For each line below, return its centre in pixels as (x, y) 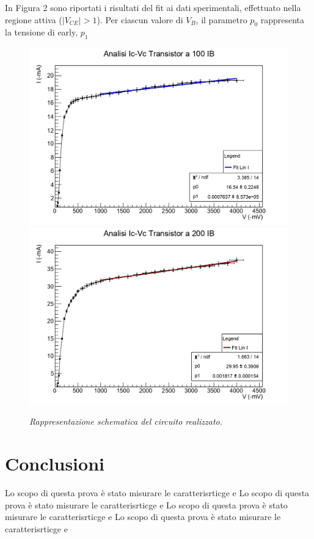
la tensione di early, (42, 32)
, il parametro (221, 19)
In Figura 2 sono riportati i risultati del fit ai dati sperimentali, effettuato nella (153, 7)
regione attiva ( (34, 19)
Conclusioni (55, 463)
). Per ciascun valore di (140, 19)
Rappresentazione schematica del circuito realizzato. (126, 421)
